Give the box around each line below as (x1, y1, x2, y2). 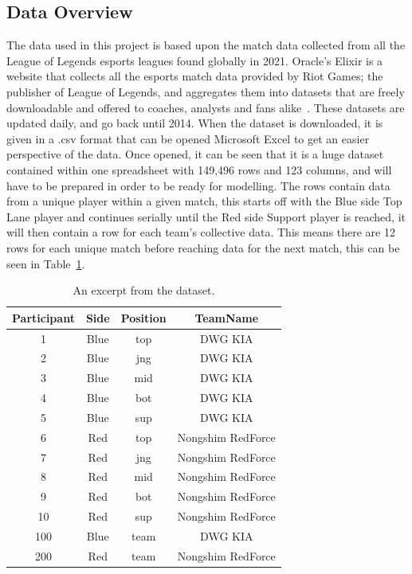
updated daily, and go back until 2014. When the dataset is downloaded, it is (6, 115, 383, 131)
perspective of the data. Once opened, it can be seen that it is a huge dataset (6, 146, 384, 162)
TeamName (194, 309, 259, 326)
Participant (12, 309, 75, 326)
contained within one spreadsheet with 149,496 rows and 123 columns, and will (6, 161, 392, 178)
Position (120, 309, 167, 326)
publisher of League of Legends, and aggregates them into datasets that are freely (6, 83, 405, 100)
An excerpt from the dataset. (73, 282, 215, 299)
